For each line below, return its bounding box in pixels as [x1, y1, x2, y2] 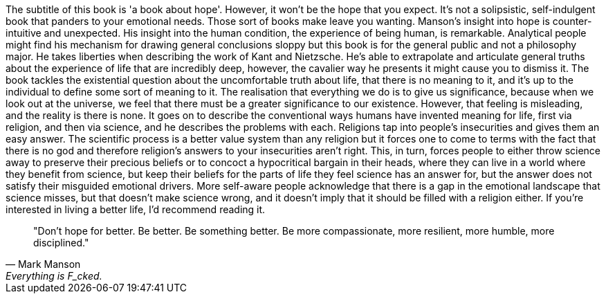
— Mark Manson [6, 258, 81, 270]
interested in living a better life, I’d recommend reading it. [6, 203, 266, 215]
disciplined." [33, 237, 89, 248]
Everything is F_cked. [6, 270, 102, 282]
